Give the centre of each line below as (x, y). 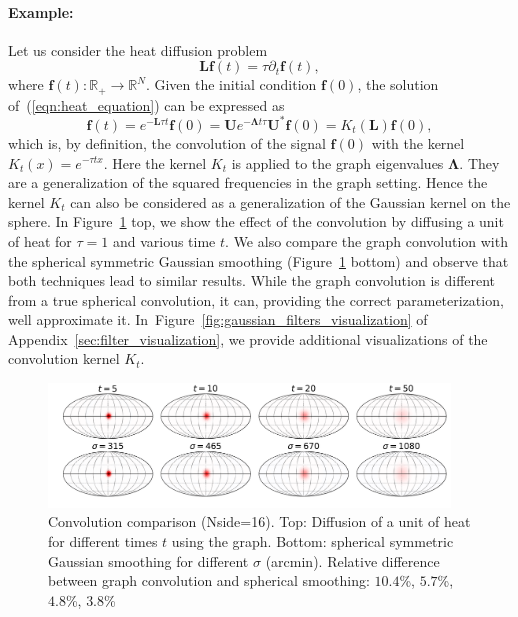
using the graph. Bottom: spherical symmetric (312, 540)
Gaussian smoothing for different (148, 560)
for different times (103, 540)
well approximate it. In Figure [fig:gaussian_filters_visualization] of (218, 319)
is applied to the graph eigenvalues (337, 162)
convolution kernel (64, 358)
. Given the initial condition (231, 84)
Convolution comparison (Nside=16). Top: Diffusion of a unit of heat (259, 521)
